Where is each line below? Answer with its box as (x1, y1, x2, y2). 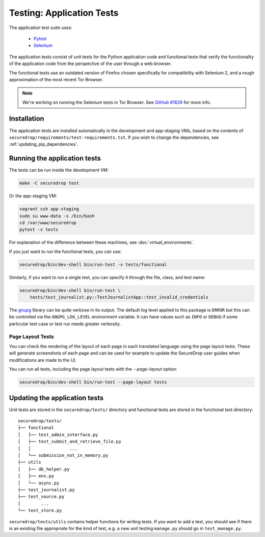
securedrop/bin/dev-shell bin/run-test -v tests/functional (19, 261, 167, 267)
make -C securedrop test (19, 180, 79, 186)
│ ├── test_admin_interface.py (18, 432, 98, 438)
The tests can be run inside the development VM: (9, 167, 109, 173)
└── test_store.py (18, 507, 62, 513)
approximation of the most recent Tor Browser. (9, 76, 104, 82)
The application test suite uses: (9, 25, 73, 31)
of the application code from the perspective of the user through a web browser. (9, 61, 172, 66)
